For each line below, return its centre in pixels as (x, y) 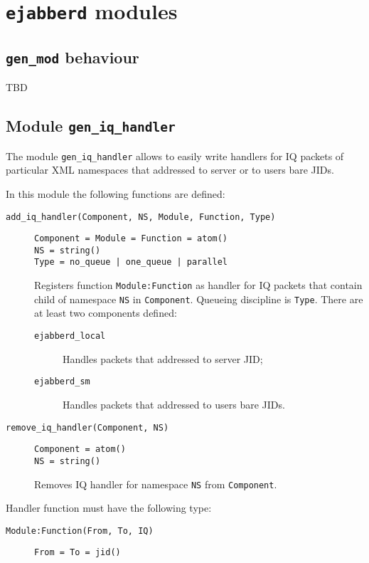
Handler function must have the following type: (109, 508)
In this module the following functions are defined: (116, 193)
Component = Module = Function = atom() (131, 239)
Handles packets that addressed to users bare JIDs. (174, 404)
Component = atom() (80, 449)
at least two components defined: (106, 313)
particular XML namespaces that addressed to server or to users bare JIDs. (170, 170)
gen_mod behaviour (73, 57)
